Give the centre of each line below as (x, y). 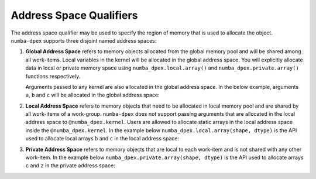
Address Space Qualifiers (74, 15)
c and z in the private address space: (70, 166)
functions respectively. (53, 76)
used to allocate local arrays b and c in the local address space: (102, 139)
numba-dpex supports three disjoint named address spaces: (84, 40)
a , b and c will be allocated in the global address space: (93, 95)
